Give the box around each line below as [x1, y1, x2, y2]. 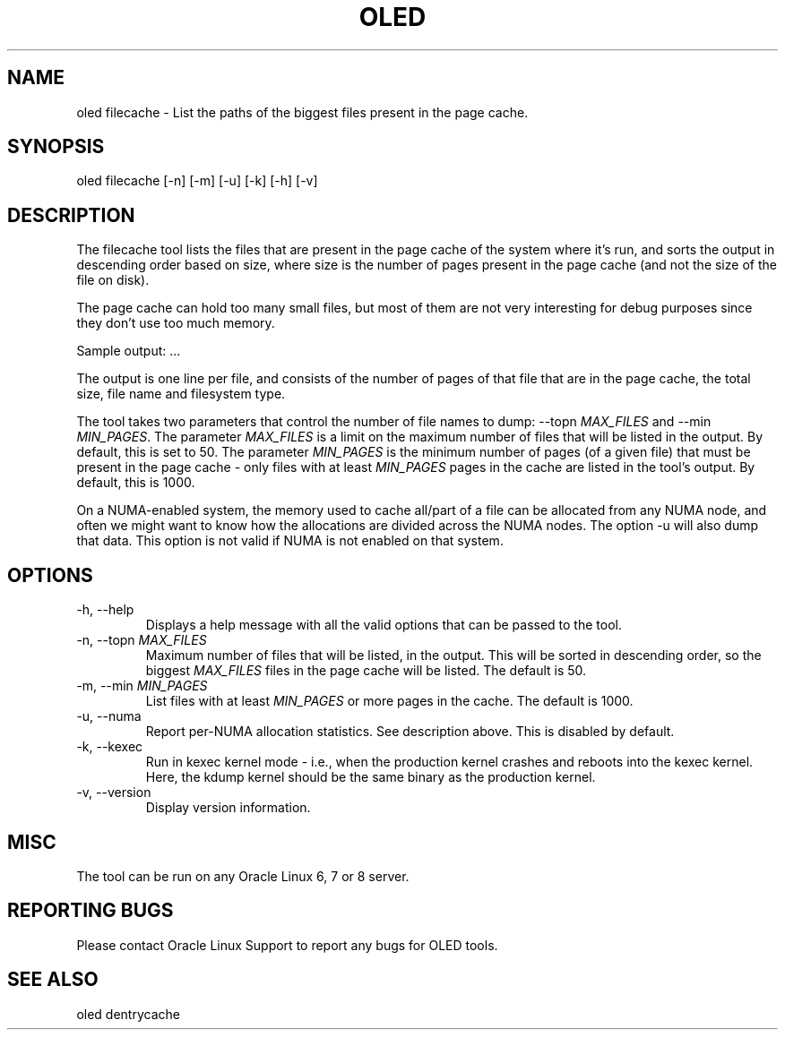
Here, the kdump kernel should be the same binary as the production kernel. [145, 769, 596, 785]
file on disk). [76, 272, 150, 288]
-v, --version [76, 784, 151, 801]
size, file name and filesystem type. [76, 386, 286, 402]
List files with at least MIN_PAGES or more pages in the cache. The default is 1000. [145, 693, 634, 709]
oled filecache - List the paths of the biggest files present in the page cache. [76, 104, 529, 120]
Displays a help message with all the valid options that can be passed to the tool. [145, 617, 622, 633]
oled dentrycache [76, 1006, 180, 1022]
